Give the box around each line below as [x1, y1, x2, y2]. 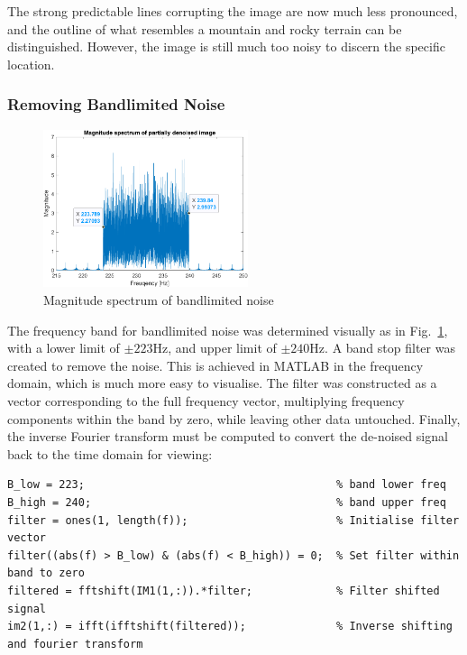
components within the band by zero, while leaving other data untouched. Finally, [7, 409, 461, 428]
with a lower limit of [7, 338, 120, 357]
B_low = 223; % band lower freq [7, 478, 446, 492]
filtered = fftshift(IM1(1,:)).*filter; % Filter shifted [7, 584, 440, 597]
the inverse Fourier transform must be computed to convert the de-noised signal [7, 427, 448, 446]
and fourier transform [7, 637, 143, 650]
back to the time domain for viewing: [7, 444, 213, 463]
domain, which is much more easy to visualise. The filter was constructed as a [7, 374, 437, 392]
